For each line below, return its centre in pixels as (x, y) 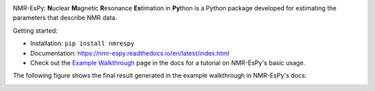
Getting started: (35, 31)
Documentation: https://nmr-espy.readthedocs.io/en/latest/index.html (130, 53)
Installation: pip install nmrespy (82, 43)
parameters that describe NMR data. (65, 18)
